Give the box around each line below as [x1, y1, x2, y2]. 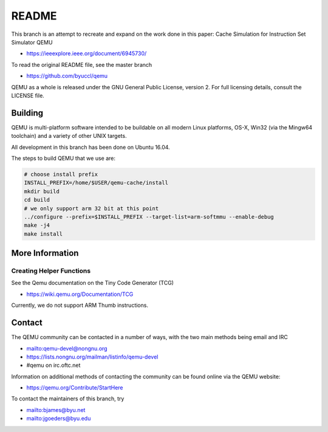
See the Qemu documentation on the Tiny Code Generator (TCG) [11, 279, 174, 287]
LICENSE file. [11, 92, 45, 99]
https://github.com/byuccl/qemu [26, 72, 108, 80]
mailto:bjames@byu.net [26, 406, 86, 413]
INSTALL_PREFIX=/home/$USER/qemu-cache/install [24, 179, 168, 187]
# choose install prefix [24, 171, 98, 177]
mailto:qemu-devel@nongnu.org [26, 345, 108, 352]
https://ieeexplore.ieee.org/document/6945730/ [26, 50, 147, 57]
